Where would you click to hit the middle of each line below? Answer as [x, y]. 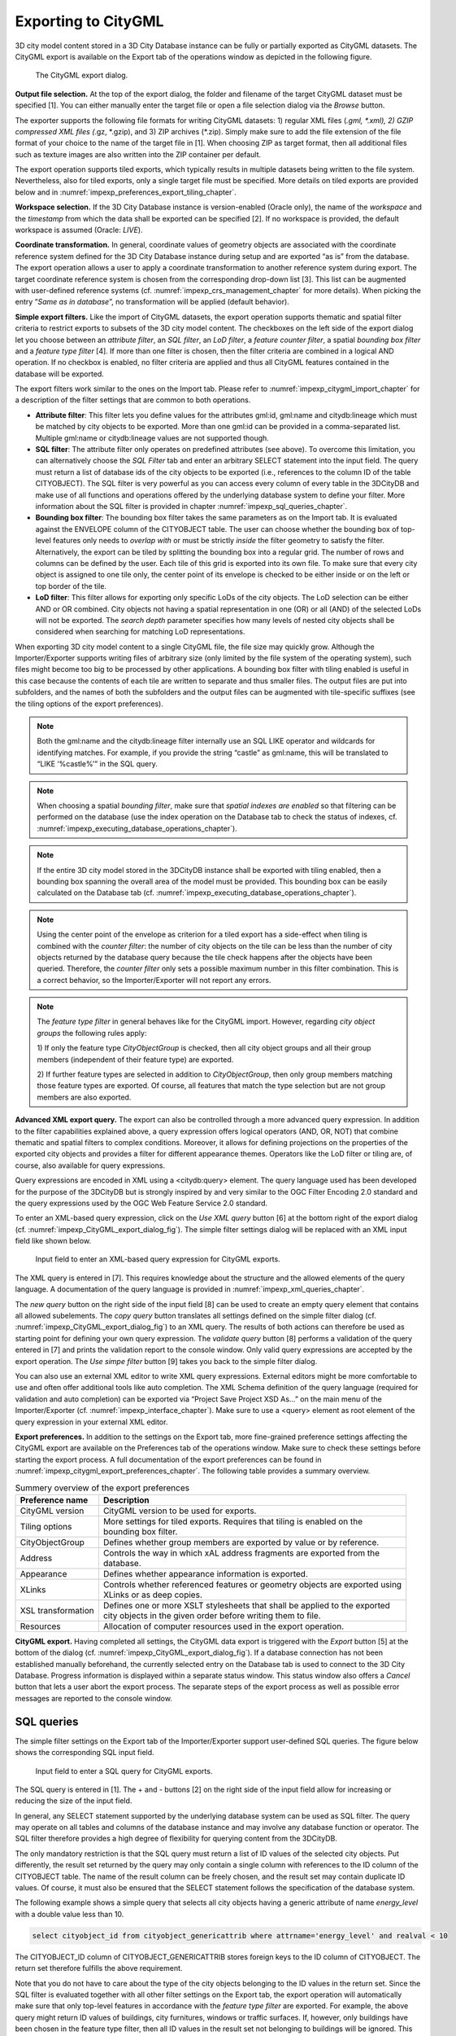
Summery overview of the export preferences [102, 1488]
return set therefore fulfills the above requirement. [99, 1968]
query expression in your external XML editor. [91, 1422]
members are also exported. [84, 1097]
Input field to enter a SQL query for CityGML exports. [124, 1771]
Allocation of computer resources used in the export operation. [224, 1626]
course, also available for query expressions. [90, 1165]
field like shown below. [53, 1241]
